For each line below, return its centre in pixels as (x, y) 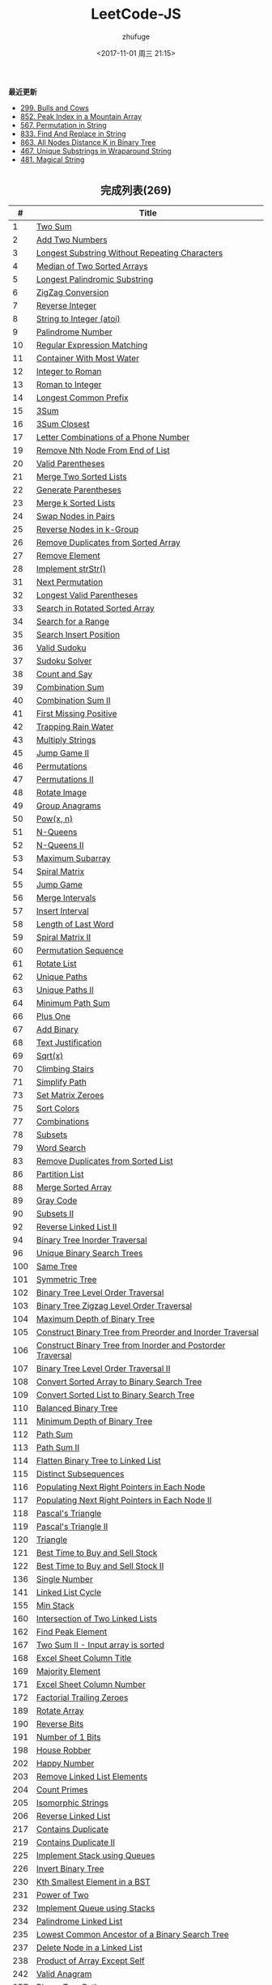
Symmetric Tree (66, 1279)
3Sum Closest (63, 424)
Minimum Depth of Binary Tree (94, 1421)
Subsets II (55, 1213)
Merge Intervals (66, 897)
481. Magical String (52, 160)
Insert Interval (62, 910)
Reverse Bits (60, 1723)
